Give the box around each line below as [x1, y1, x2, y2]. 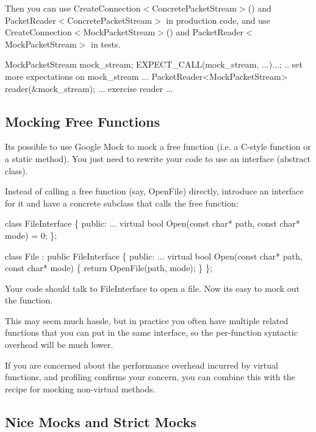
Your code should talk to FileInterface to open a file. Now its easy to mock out [5, 282, 300, 294]
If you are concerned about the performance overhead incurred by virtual [5, 358, 278, 371]
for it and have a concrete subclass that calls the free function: [5, 196, 239, 209]
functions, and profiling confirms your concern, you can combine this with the [5, 370, 295, 383]
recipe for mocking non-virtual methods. [5, 382, 156, 395]
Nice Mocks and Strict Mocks [5, 412, 196, 431]
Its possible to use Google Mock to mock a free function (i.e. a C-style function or [5, 140, 311, 153]
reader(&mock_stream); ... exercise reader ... [5, 82, 173, 94]
